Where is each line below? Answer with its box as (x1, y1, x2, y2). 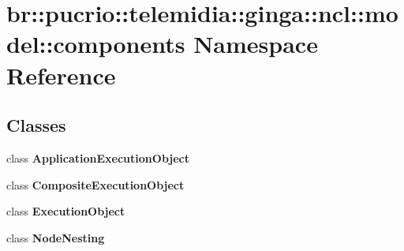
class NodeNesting (6, 229, 105, 245)
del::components (6, 28, 185, 60)
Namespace (193, 28, 318, 60)
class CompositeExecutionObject (6, 176, 185, 193)
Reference (6, 58, 116, 91)
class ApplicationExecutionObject (6, 149, 189, 166)
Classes (6, 113, 66, 137)
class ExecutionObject (6, 203, 125, 219)
